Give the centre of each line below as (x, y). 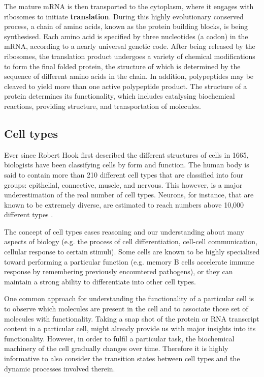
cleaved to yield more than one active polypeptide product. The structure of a (126, 86)
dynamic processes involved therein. (60, 368)
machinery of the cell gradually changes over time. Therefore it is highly (116, 348)
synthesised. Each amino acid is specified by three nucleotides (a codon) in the (126, 36)
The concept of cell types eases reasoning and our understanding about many (124, 231)
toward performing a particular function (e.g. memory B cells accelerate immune (129, 261)
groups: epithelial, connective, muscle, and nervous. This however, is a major (123, 184)
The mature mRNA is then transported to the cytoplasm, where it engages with (129, 6)
